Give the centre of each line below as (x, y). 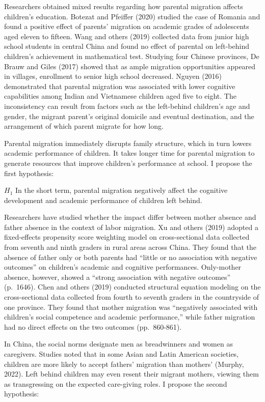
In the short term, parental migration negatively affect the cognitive (121, 190)
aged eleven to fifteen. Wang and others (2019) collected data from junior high (127, 36)
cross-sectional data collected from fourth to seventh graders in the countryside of (132, 297)
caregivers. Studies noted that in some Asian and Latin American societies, (122, 354)
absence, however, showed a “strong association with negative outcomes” (117, 277)
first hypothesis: (29, 173)
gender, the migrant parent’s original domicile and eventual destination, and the (129, 116)
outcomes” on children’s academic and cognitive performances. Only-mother (123, 267)
